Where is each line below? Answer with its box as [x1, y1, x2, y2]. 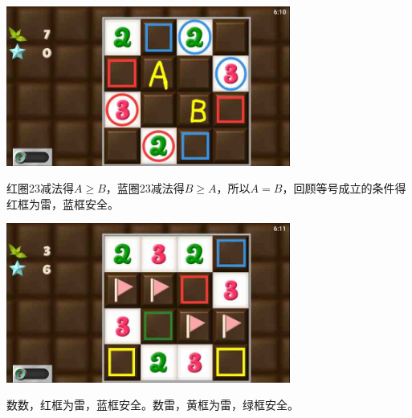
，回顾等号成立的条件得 [282, 180, 406, 197]
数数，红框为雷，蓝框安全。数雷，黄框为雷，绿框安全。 [6, 396, 299, 413]
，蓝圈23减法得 [105, 180, 185, 197]
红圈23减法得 [6, 180, 74, 197]
